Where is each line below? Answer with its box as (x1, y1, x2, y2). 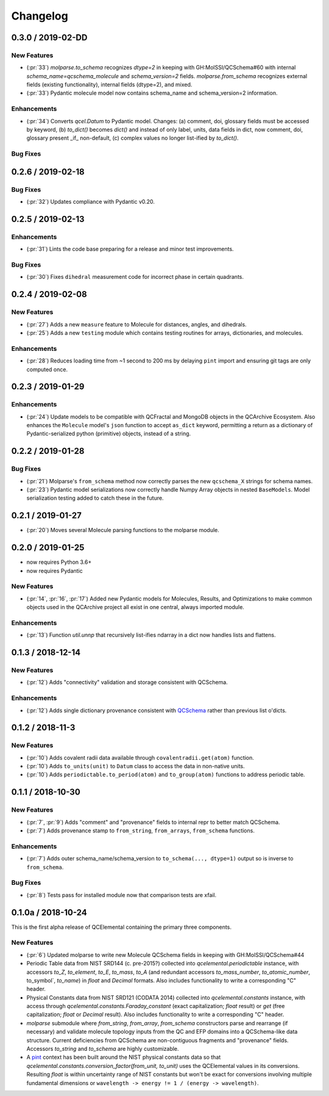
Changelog (11, 9, 68, 23)
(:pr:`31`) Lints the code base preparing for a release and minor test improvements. (26, 245, 234, 253)
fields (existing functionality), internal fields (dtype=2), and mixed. (26, 81, 193, 88)
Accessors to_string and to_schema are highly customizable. (26, 1045, 179, 1053)
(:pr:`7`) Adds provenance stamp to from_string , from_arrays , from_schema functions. (26, 827, 255, 834)
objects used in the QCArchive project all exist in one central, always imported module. (26, 604, 245, 611)
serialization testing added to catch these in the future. (26, 494, 164, 502)
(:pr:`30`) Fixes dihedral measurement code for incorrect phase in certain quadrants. (26, 273, 244, 281)
